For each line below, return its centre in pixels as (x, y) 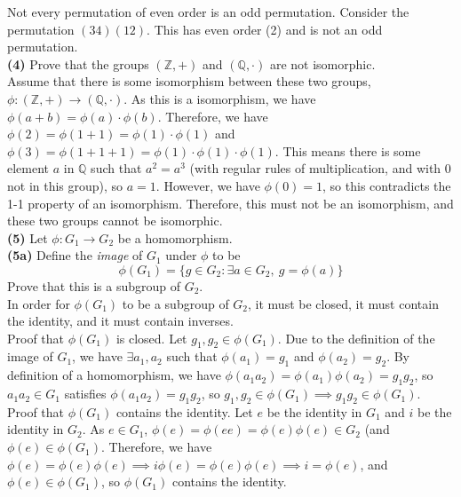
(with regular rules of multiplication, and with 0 (320, 168)
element (28, 168)
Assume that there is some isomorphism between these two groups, (189, 81)
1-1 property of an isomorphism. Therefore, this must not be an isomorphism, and (230, 203)
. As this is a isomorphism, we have (220, 98)
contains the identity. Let (184, 411)
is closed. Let (151, 338)
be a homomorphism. (175, 237)
